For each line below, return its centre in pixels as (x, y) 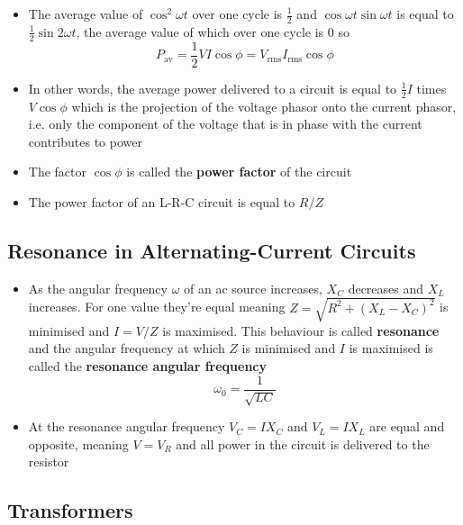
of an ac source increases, (253, 288)
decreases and (386, 288)
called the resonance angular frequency (148, 366)
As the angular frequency (98, 288)
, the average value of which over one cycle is (200, 31)
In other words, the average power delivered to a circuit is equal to (213, 88)
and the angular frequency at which (127, 348)
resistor (49, 462)
